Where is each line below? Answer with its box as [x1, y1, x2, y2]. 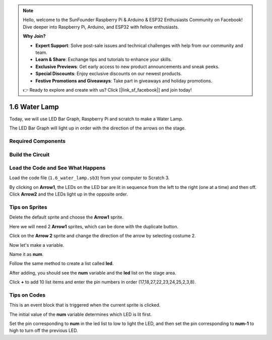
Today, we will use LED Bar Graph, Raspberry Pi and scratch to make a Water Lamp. [9, 116, 183, 122]
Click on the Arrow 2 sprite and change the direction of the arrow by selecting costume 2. [9, 233, 196, 239]
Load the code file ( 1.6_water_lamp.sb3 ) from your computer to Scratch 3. [9, 175, 170, 181]
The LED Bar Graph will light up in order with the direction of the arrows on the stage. [9, 125, 186, 131]
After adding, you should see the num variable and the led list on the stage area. [9, 269, 176, 276]
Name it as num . [9, 251, 44, 257]
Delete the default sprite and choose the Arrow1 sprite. [9, 214, 124, 220]
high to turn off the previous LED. [9, 327, 78, 333]
